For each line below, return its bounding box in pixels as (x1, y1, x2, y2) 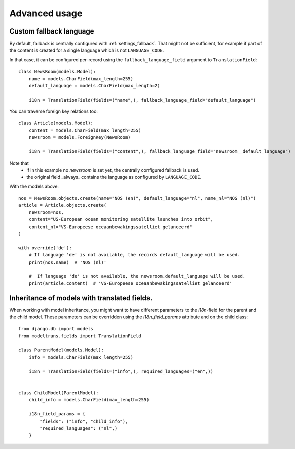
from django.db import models (18, 326, 94, 332)
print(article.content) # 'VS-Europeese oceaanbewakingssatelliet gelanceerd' (28, 280, 233, 286)
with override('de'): (18, 245, 72, 251)
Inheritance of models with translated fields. (9, 294, 153, 302)
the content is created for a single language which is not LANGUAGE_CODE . (9, 47, 164, 53)
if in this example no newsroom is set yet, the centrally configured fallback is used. (26, 167, 200, 173)
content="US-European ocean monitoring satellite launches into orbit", (28, 216, 214, 222)
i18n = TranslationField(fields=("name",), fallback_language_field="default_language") (28, 97, 256, 103)
